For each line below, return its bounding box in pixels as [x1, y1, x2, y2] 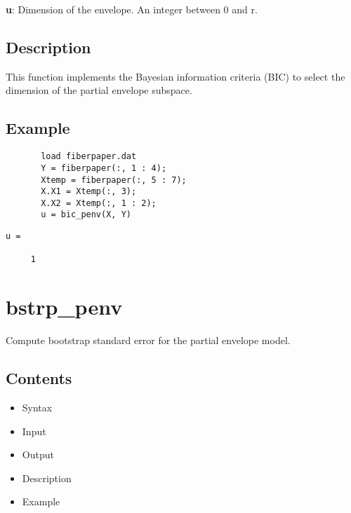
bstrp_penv [6, 292, 123, 321]
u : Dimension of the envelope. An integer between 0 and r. [6, 2, 258, 16]
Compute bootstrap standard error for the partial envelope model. [6, 333, 291, 348]
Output [22, 447, 54, 462]
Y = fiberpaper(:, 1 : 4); [41, 163, 167, 173]
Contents [6, 367, 72, 389]
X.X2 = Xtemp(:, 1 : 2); [41, 198, 157, 208]
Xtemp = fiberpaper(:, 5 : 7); [41, 175, 187, 185]
